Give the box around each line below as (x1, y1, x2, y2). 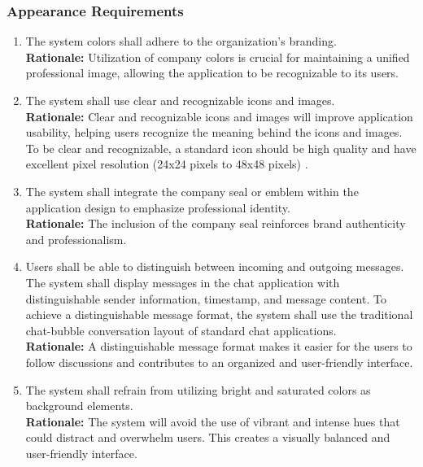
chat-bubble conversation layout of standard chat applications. (25, 321, 337, 338)
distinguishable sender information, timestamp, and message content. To (25, 290, 386, 307)
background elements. (25, 397, 133, 414)
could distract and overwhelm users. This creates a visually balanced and (25, 429, 390, 446)
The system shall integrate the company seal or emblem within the (25, 182, 359, 199)
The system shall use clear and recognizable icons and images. (25, 92, 335, 108)
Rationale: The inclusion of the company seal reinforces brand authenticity (25, 215, 406, 232)
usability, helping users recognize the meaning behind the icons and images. (25, 124, 403, 141)
